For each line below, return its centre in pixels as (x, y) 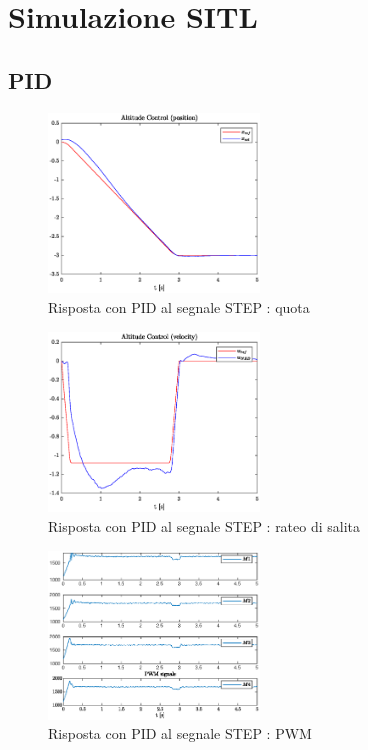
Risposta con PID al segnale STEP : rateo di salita (204, 525)
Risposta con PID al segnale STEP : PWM (180, 733)
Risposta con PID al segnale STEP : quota (179, 306)
